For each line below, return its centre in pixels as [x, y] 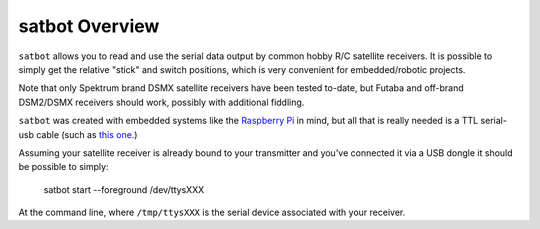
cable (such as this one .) [87, 134]
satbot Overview [89, 26]
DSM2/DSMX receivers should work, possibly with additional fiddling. [161, 102]
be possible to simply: [63, 167]
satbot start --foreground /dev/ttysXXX [124, 189]
